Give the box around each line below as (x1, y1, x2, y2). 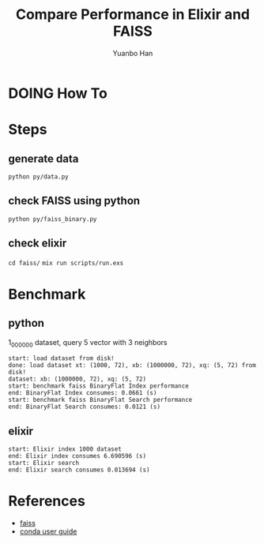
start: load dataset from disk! (8, 355, 115, 362)
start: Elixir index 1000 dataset (8, 445, 123, 453)
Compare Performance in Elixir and (15, 6, 251, 24)
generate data (8, 152, 79, 165)
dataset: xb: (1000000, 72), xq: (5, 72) (8, 375, 147, 384)
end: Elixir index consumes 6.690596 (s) (8, 452, 147, 460)
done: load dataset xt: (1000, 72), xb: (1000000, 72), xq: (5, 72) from (8, 362, 257, 370)
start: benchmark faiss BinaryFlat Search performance (8, 396, 193, 404)
